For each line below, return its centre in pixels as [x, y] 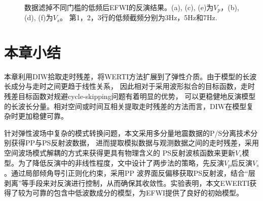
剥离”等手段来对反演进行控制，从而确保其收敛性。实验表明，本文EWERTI [127, 183]
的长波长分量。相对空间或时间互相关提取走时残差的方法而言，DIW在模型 [125, 106]
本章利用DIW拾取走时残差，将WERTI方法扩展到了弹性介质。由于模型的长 [127, 76]
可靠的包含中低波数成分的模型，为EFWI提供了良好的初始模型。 [138, 193]
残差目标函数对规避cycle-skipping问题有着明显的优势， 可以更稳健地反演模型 [130, 96]
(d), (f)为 [39, 17]
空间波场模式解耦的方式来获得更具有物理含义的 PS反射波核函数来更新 [120, 152]
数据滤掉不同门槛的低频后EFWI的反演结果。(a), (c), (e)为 [119, 7]
